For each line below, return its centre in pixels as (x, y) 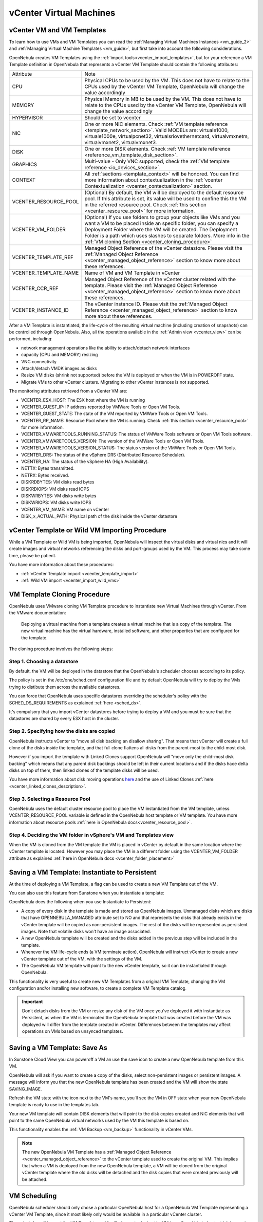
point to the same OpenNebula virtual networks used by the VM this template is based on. (99, 1121)
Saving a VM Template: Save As (58, 1048)
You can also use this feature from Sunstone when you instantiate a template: (87, 893)
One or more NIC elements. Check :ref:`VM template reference (156, 124)
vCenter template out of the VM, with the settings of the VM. (82, 959)
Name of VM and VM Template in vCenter (132, 273)
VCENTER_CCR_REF (35, 288)
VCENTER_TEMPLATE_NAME (45, 273)
